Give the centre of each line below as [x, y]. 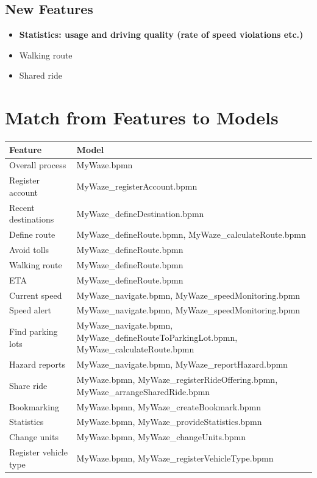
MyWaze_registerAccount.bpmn [137, 186]
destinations [32, 219]
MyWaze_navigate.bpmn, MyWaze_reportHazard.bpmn [182, 364]
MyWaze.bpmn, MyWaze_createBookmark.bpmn [169, 406]
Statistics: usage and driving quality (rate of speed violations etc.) [161, 34]
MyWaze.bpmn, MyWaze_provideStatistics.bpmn [169, 422]
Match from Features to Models [142, 117]
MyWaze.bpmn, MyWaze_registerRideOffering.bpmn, [177, 380]
